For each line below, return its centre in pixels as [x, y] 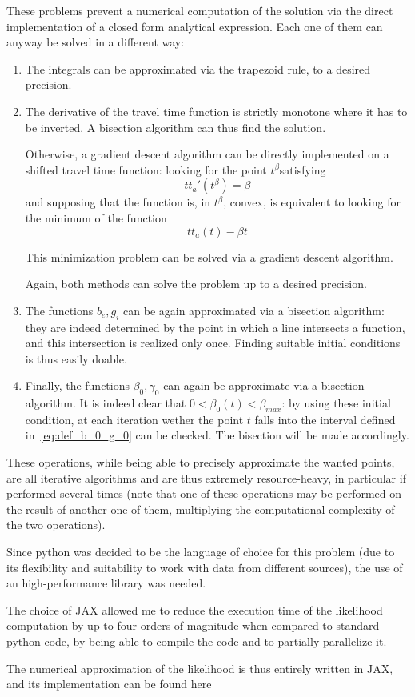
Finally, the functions [77, 385]
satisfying [303, 169]
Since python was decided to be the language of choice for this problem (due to [201, 552]
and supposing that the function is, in [118, 202]
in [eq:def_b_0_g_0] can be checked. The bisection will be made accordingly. [217, 435]
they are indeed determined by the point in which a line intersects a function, [215, 327]
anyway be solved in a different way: [96, 42]
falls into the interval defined [325, 419]
